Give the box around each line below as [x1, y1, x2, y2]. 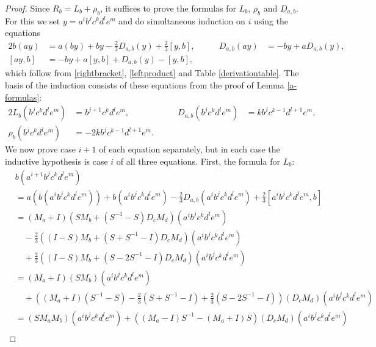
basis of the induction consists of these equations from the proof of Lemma [5, 79, 284, 91]
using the [253, 14, 289, 27]
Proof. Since [5, 2, 50, 14]
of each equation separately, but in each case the [99, 143, 280, 156]
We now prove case [5, 143, 76, 156]
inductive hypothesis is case [5, 154, 108, 167]
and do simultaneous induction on [118, 14, 245, 27]
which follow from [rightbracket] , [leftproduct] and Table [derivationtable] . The [5, 66, 299, 79]
